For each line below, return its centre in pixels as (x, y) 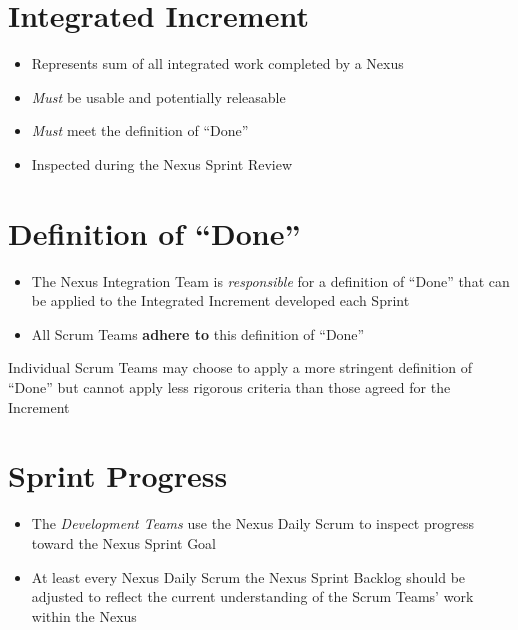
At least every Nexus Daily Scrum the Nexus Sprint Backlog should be (248, 576)
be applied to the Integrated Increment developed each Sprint (220, 300)
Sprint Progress (118, 475)
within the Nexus (84, 615)
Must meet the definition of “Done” (140, 130)
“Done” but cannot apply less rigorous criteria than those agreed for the (229, 387)
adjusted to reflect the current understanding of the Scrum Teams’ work (252, 596)
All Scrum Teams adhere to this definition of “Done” (198, 333)
